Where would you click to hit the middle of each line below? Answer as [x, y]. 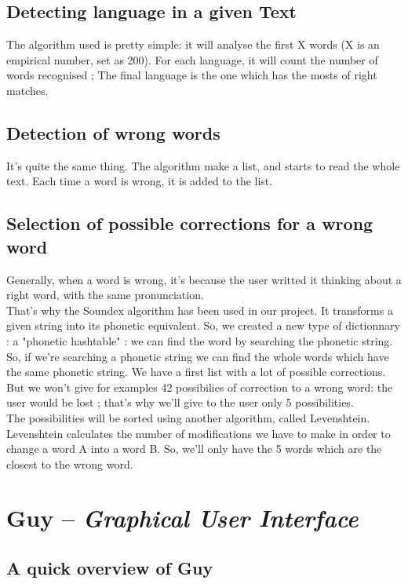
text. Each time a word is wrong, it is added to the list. [140, 181]
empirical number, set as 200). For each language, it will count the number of [192, 59]
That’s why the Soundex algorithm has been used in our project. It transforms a [200, 310]
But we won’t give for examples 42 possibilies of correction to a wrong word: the [200, 387]
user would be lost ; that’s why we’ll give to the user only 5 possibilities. [180, 402]
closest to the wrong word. [70, 464]
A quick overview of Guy [110, 568]
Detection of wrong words [113, 132]
